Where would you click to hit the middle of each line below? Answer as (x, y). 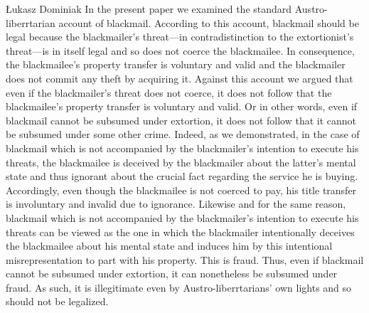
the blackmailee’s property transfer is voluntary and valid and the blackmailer (176, 64)
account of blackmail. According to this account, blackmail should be (209, 22)
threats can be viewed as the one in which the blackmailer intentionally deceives (180, 232)
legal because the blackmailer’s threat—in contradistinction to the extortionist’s (180, 37)
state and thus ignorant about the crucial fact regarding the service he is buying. (182, 176)
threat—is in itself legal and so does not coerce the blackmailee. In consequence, (180, 50)
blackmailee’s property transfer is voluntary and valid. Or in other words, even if (182, 106)
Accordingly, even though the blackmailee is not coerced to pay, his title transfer (181, 190)
